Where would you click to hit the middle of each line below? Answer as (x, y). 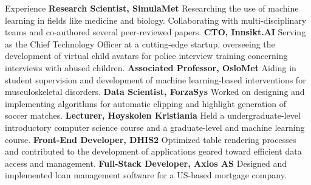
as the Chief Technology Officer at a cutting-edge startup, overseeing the (140, 44)
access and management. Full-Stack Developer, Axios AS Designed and (146, 163)
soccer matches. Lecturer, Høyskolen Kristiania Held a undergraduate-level (153, 115)
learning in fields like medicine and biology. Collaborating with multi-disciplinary (156, 20)
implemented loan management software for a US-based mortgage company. (146, 175)
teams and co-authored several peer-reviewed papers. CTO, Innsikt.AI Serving (155, 32)
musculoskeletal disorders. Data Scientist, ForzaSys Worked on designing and (155, 92)
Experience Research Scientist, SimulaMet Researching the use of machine (152, 8)
